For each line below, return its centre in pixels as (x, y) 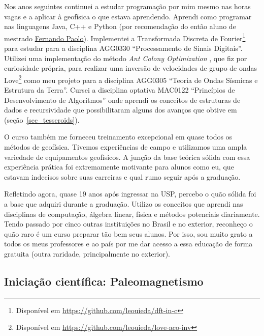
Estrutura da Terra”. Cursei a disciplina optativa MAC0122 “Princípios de (120, 90)
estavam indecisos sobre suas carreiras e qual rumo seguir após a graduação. (122, 176)
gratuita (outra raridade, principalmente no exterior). (87, 253)
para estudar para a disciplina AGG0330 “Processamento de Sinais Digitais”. (123, 48)
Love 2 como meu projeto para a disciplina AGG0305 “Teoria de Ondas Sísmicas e (131, 79)
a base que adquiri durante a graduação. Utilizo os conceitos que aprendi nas (124, 204)
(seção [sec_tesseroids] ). (42, 119)
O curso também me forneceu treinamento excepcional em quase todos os (118, 137)
